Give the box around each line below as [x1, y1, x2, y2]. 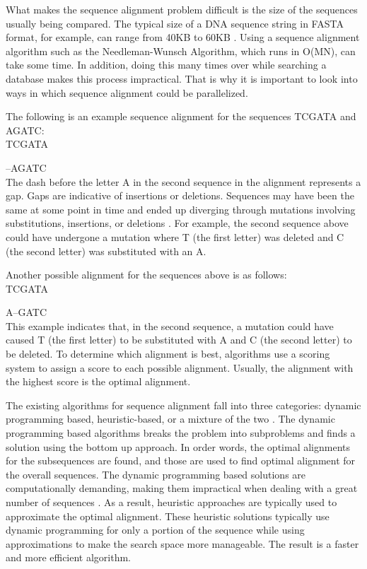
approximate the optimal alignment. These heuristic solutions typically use [6, 508, 330, 523]
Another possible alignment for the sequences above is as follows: [6, 267, 287, 282]
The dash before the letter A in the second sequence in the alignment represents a [6, 174, 361, 189]
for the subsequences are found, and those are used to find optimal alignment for [6, 453, 356, 468]
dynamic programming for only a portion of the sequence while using [6, 522, 305, 537]
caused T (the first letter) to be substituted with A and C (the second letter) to [6, 332, 352, 347]
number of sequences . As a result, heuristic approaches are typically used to [6, 495, 337, 509]
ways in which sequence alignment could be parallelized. [6, 85, 248, 100]
